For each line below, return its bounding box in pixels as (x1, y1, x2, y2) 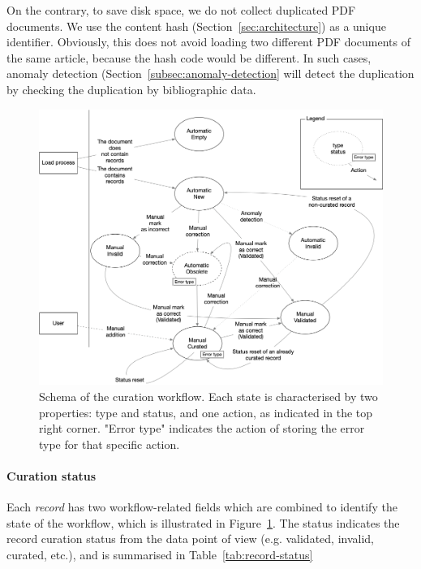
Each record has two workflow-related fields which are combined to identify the (6, 498, 397, 515)
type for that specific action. (39, 435, 180, 452)
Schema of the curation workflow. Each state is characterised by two (39, 387, 378, 404)
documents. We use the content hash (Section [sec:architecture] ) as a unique (6, 17, 386, 34)
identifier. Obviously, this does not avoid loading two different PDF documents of (6, 33, 411, 50)
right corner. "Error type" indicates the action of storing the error (39, 420, 365, 437)
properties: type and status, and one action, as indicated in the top (39, 403, 373, 420)
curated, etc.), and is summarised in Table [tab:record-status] (6, 545, 313, 563)
